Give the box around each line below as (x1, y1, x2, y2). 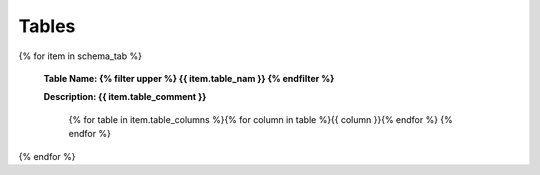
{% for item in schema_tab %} (18, 50, 142, 62)
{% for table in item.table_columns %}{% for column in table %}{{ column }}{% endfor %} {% (68, 113, 454, 125)
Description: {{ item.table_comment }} (43, 91, 207, 103)
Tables (18, 15, 76, 37)
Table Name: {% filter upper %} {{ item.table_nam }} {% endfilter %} (43, 72, 335, 84)
